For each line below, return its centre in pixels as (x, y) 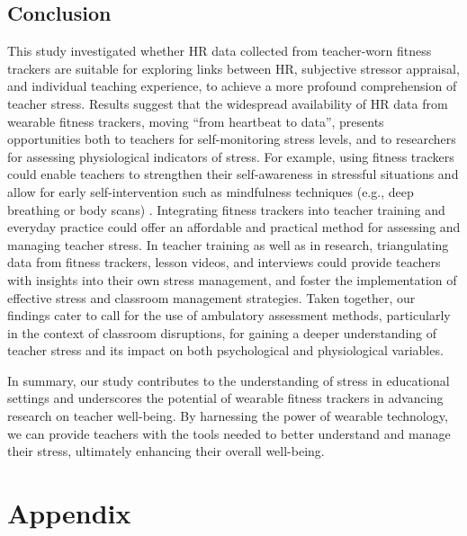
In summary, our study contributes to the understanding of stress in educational (229, 380)
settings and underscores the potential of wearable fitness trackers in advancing (225, 398)
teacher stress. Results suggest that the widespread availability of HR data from (228, 103)
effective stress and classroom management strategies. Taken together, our (211, 297)
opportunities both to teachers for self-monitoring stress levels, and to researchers (232, 139)
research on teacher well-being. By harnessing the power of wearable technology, (228, 416)
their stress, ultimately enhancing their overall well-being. (166, 451)
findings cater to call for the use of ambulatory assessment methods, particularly (229, 315)
